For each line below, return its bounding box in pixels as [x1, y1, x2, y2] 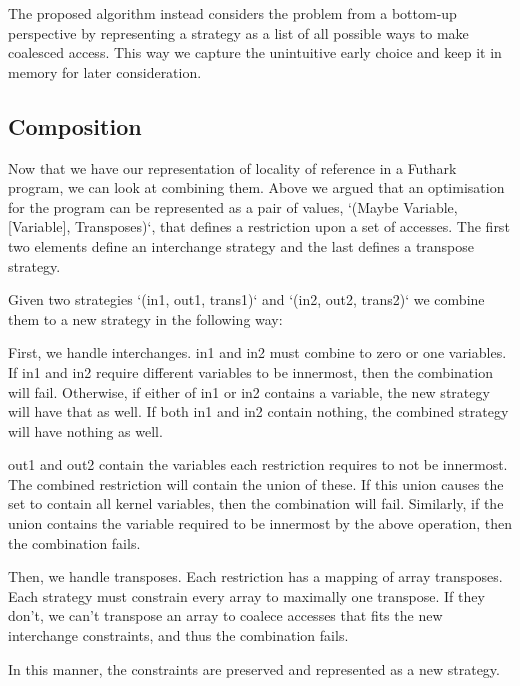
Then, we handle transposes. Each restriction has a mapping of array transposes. [8, 566, 503, 587]
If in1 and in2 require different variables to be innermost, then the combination [8, 361, 493, 382]
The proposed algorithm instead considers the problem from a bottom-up [8, 3, 457, 23]
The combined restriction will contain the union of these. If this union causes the [8, 473, 504, 494]
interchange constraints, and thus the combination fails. [8, 625, 349, 646]
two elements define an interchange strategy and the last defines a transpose [8, 235, 475, 256]
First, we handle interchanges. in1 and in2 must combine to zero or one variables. [8, 342, 507, 363]
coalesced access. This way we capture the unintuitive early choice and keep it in [8, 42, 502, 63]
